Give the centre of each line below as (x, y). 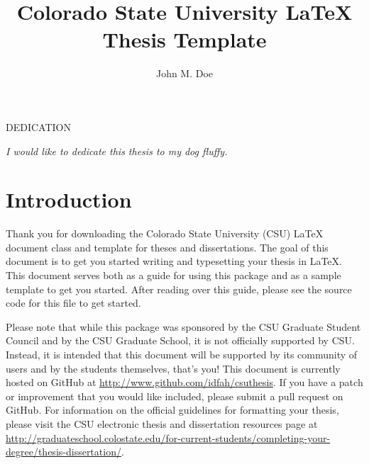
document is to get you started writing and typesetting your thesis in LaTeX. (174, 261)
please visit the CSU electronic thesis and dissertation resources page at (162, 423)
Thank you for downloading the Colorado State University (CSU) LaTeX (165, 233)
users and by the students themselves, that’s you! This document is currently (173, 368)
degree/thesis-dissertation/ (64, 452)
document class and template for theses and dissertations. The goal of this (167, 247)
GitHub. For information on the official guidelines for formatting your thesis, (172, 410)
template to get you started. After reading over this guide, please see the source (179, 289)
